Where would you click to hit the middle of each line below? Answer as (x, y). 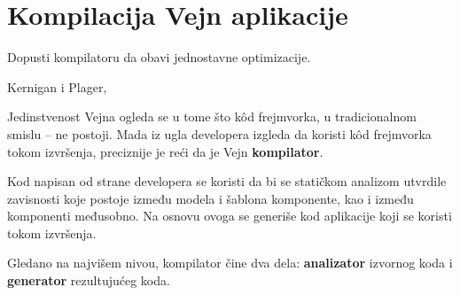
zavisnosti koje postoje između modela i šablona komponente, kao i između (211, 198)
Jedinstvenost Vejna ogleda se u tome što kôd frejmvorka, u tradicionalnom (212, 116)
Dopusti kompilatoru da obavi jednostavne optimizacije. (159, 57)
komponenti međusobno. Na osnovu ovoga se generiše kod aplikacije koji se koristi (230, 216)
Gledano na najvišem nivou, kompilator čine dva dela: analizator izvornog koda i (230, 263)
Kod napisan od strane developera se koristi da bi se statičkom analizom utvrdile (227, 181)
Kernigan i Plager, (57, 86)
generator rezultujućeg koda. (89, 280)
